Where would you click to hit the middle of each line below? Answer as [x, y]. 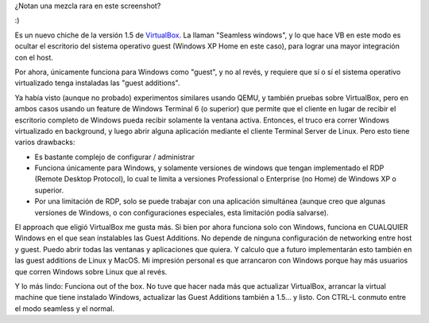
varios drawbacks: [45, 142]
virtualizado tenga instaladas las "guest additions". [97, 83]
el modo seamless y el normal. [65, 308]
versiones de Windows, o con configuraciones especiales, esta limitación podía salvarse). [182, 212]
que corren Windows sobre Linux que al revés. [91, 271]
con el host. [34, 57]
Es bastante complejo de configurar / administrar [114, 157]
